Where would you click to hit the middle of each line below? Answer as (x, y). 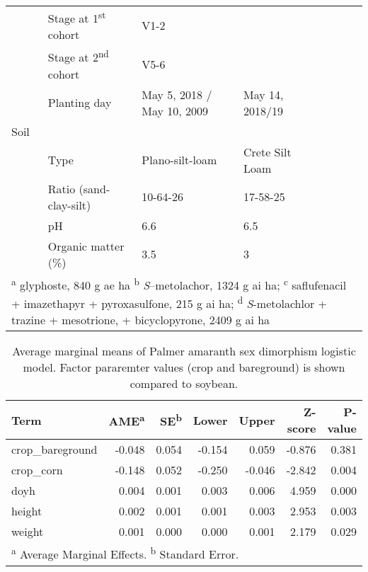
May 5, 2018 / (177, 94)
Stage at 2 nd (78, 56)
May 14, (264, 94)
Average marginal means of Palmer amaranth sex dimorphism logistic (184, 351)
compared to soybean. (184, 384)
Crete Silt (268, 151)
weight (28, 532)
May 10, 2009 (175, 110)
